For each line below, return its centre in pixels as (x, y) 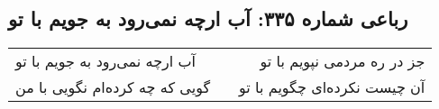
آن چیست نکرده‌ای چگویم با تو (332, 87)
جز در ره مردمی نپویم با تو (343, 61)
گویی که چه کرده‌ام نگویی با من (113, 87)
